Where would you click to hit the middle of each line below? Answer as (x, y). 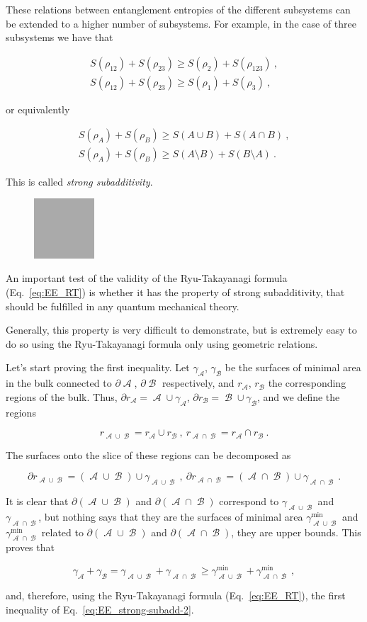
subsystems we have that (60, 37)
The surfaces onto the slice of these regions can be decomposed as (148, 454)
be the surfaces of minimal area (293, 367)
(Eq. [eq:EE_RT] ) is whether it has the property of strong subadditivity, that (175, 292)
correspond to (249, 501)
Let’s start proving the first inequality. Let (98, 367)
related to (62, 532)
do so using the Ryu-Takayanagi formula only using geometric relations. (162, 343)
